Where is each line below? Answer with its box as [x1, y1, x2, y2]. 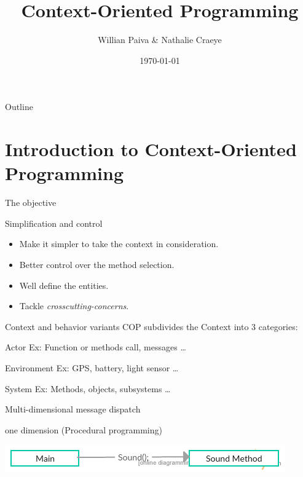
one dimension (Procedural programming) [5, 423, 162, 436]
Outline [5, 100, 33, 113]
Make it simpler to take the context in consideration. [19, 237, 219, 250]
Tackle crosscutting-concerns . [19, 299, 129, 312]
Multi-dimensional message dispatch [5, 403, 141, 416]
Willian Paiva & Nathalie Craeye [98, 33, 222, 46]
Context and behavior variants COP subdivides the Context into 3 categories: [5, 320, 298, 333]
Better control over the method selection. [19, 258, 175, 270]
